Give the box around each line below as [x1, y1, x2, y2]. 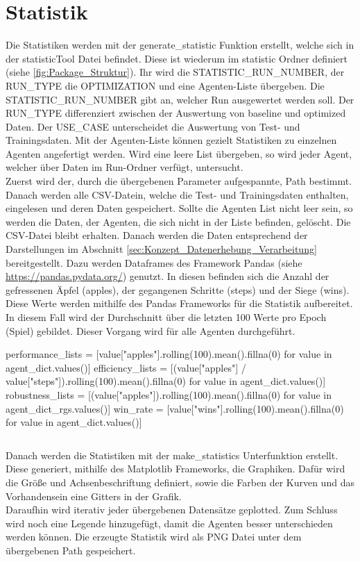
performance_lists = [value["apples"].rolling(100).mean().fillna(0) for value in [6, 347, 332, 361]
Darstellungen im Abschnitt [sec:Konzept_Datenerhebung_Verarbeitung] [6, 242, 317, 256]
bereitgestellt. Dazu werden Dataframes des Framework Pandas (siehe [6, 255, 302, 270]
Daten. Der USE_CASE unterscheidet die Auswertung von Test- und [6, 119, 300, 133]
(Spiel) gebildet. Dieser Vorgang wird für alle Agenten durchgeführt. [6, 323, 295, 338]
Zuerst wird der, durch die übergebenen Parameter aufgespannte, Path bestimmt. [6, 174, 352, 188]
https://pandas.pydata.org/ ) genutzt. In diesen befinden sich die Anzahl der [6, 269, 329, 283]
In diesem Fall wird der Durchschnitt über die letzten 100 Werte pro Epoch [6, 310, 327, 324]
